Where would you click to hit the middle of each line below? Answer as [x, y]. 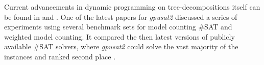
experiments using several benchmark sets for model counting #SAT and [118, 27]
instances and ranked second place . [60, 56]
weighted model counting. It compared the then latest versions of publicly [119, 36]
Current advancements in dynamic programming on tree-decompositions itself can [132, 7]
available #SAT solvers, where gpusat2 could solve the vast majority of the [121, 46]
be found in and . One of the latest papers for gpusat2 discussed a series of [121, 17]
